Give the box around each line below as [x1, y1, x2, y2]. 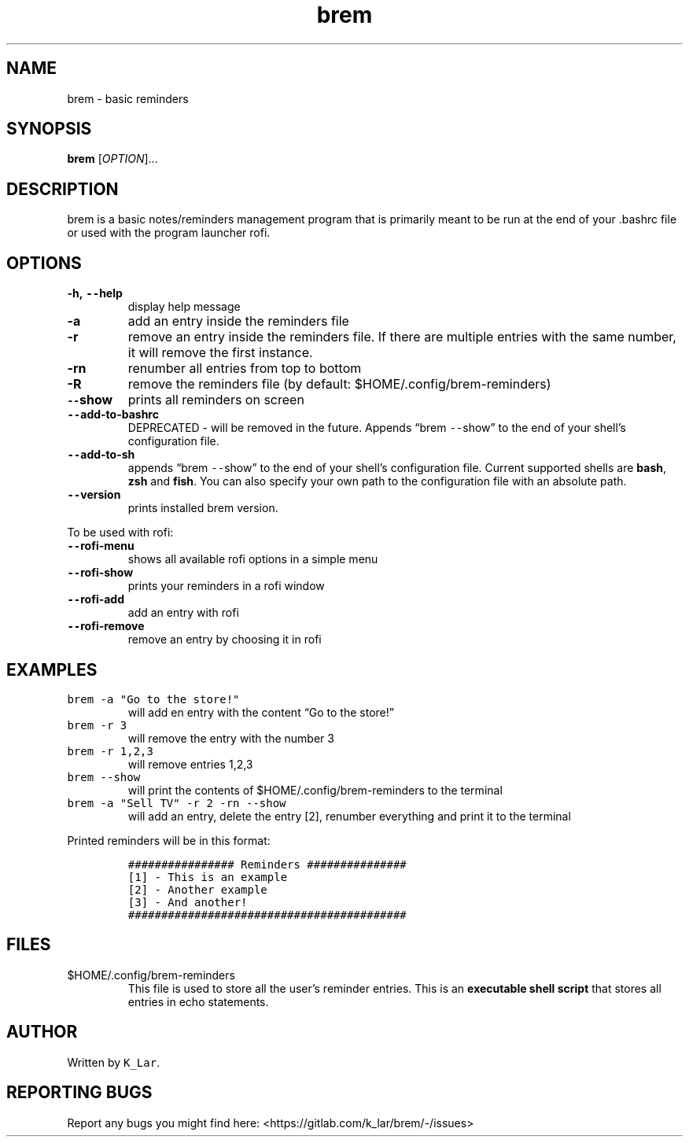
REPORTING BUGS [6, 1082, 153, 1103]
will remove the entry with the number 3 [127, 731, 334, 745]
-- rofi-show [67, 566, 134, 580]
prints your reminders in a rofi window [127, 579, 325, 593]
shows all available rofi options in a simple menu [127, 552, 378, 566]
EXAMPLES [6, 659, 98, 680]
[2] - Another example [127, 883, 267, 896]
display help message [127, 300, 241, 314]
